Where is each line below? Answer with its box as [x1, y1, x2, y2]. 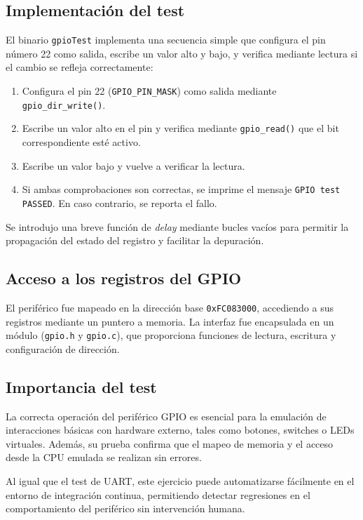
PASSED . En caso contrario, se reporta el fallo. [22, 195, 217, 210]
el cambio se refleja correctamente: [6, 60, 153, 74]
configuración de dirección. [6, 341, 120, 356]
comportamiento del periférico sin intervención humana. [6, 501, 245, 516]
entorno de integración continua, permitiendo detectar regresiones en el [6, 487, 310, 502]
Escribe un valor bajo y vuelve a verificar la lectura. [22, 158, 245, 173]
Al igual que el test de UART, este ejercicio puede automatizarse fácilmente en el [6, 473, 355, 488]
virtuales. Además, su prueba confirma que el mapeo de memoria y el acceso [6, 436, 334, 451]
